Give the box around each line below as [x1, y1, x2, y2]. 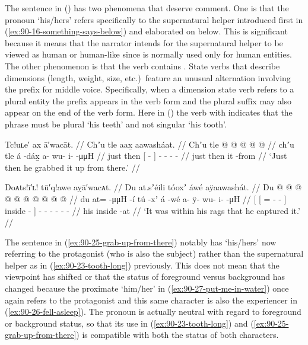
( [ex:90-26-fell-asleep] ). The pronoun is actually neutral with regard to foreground [5, 305, 301, 318]
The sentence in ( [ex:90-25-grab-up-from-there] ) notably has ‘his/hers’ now [5, 235, 277, 248]
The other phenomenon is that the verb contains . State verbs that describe [5, 59, 280, 72]
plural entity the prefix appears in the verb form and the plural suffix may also [5, 94, 292, 107]
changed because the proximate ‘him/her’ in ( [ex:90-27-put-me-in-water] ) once [5, 282, 289, 295]
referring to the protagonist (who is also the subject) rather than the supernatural [5, 247, 304, 260]
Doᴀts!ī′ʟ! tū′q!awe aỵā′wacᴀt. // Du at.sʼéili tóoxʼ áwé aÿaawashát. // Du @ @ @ [5, 181, 302, 193]
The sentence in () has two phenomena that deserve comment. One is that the [5, 2, 289, 14]
